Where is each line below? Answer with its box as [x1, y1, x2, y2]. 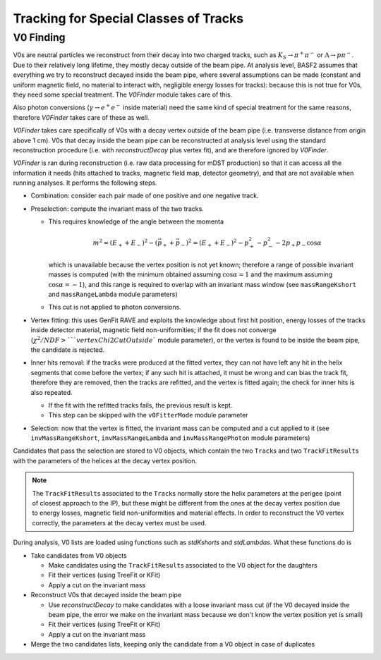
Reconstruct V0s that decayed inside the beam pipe [30, 591, 182, 599]
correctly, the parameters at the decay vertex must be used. [32, 518, 207, 527]
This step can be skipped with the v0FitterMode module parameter [48, 411, 248, 420]
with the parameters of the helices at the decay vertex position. [13, 456, 198, 465]
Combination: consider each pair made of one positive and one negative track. [30, 191, 259, 200]
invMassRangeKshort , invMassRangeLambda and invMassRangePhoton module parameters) [30, 434, 310, 442]
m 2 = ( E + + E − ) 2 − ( [92, 238, 158, 249]
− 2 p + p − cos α [275, 239, 322, 249]
